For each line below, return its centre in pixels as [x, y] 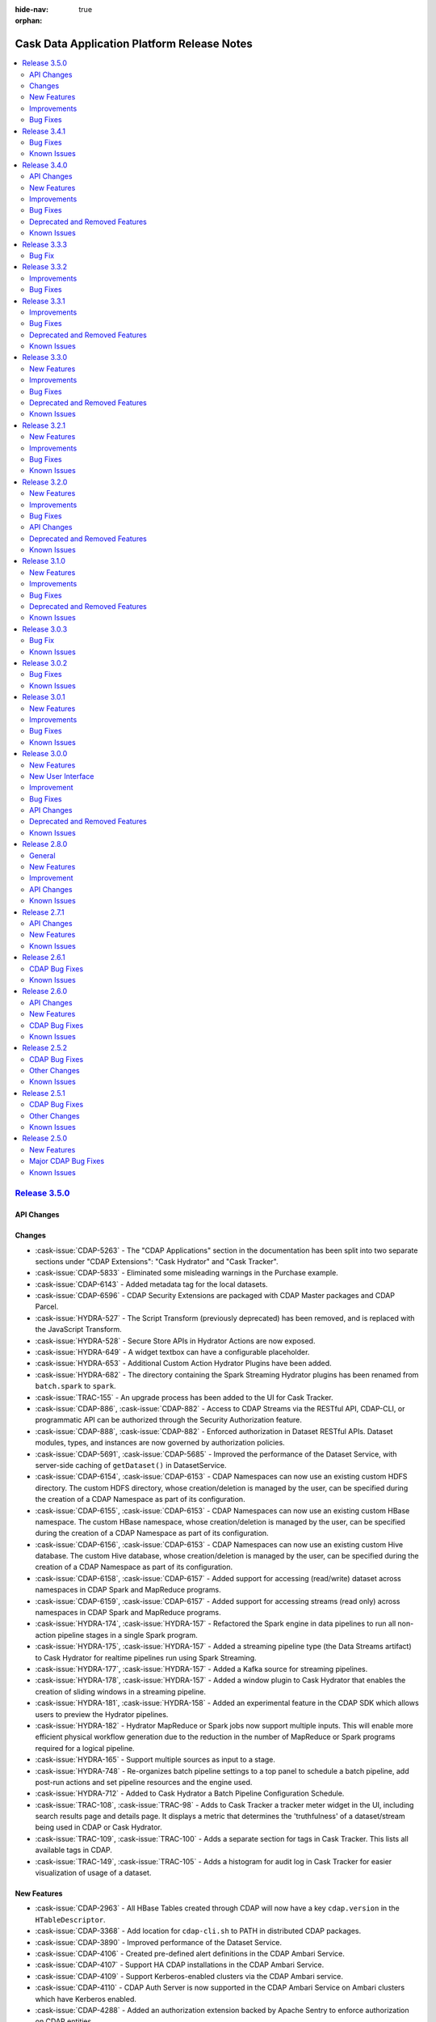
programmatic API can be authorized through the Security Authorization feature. [168, 1420]
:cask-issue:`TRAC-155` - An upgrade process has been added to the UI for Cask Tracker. [184, 1397]
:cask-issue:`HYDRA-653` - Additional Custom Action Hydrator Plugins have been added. [183, 1364]
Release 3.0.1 [44, 697]
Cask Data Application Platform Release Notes [134, 44]
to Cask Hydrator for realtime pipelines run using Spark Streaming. [146, 1657]
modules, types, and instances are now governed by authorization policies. [160, 1443]
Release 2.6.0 [45, 992]
